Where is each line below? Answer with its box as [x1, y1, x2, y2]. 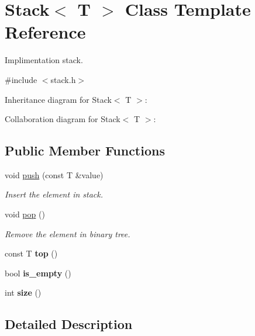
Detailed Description [5, 315, 133, 333]
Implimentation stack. [5, 54, 83, 66]
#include [5, 73, 37, 85]
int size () [5, 286, 42, 299]
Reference [5, 20, 86, 44]
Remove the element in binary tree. [5, 227, 130, 240]
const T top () [5, 247, 58, 259]
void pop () [5, 208, 45, 220]
